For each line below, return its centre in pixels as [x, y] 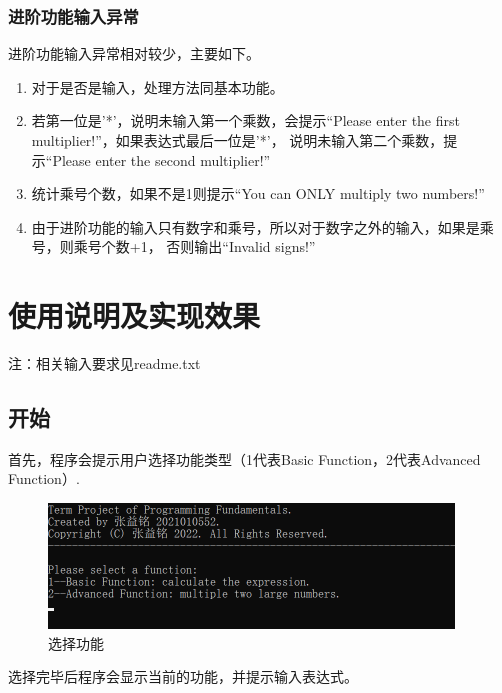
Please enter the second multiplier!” [161, 159]
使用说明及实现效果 [134, 315]
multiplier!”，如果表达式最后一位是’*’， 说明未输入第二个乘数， [237, 140]
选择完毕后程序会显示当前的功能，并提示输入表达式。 [183, 676]
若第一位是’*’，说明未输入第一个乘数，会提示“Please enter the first [245, 120]
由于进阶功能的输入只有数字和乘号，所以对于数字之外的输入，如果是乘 [262, 226]
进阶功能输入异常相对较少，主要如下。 [134, 53]
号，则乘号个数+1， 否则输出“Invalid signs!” [173, 246]
